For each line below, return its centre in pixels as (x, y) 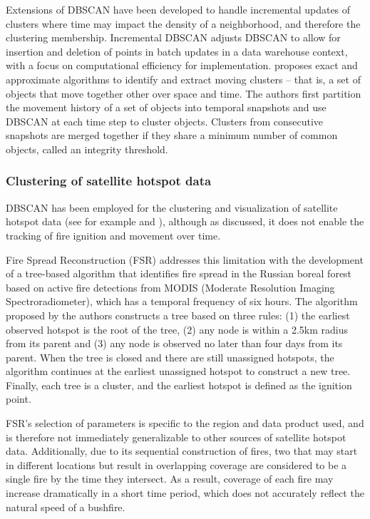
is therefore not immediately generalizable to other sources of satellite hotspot (176, 437)
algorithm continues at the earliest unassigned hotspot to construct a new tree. (178, 371)
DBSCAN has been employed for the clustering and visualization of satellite (172, 207)
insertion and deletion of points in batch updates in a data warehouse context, (177, 51)
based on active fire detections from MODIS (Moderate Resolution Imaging (170, 287)
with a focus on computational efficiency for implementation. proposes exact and (182, 65)
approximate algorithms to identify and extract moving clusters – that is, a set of (183, 79)
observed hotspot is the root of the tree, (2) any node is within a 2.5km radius (177, 329)
